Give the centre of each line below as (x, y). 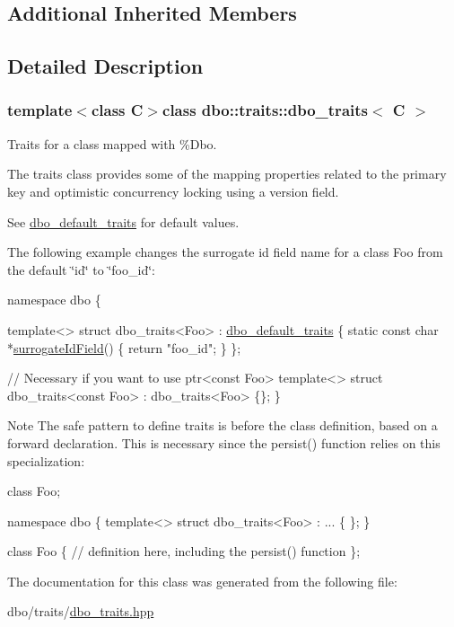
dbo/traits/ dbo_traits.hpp (81, 611)
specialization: (46, 460)
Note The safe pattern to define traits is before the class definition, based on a (223, 425)
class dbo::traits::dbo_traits (265, 110)
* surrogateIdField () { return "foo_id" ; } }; (124, 347)
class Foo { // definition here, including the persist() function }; (184, 551)
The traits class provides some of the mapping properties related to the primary (227, 174)
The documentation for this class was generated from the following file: (202, 581)
